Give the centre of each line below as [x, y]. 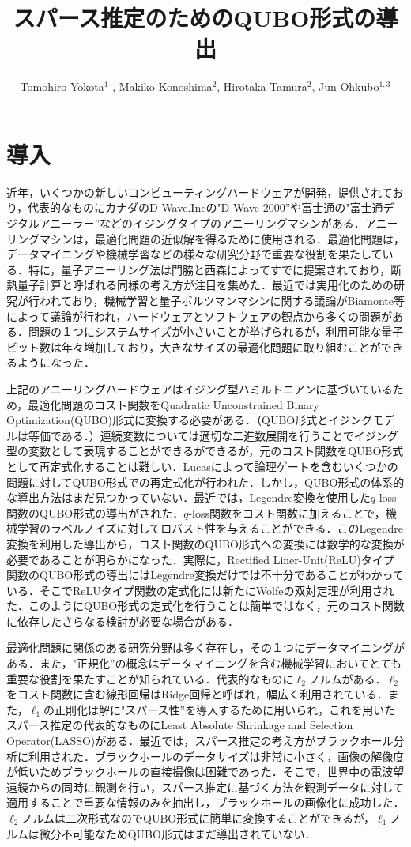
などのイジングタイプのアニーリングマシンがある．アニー [249, 223]
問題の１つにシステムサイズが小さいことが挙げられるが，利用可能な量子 [216, 331]
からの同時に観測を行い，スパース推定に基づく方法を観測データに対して [216, 787]
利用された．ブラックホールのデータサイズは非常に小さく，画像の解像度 [216, 756]
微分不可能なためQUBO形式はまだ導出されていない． [177, 833]
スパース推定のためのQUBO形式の [194, 18]
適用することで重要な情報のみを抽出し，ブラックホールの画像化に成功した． [205, 802]
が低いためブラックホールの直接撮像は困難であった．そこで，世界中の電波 [200, 772]
